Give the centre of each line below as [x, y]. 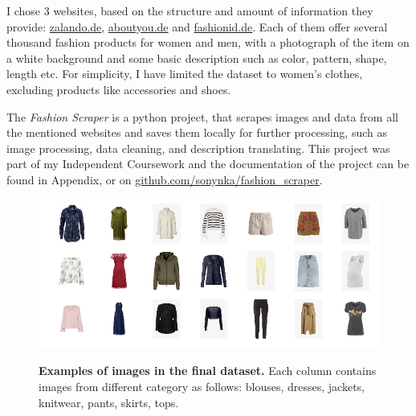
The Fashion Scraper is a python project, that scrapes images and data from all [202, 116]
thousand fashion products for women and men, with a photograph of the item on [208, 42]
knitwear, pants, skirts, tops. [109, 402]
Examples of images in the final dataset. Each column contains [208, 371]
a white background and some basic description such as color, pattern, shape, [197, 58]
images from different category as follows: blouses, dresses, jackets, [202, 386]
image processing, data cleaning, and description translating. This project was [198, 148]
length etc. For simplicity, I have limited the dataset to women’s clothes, [185, 74]
